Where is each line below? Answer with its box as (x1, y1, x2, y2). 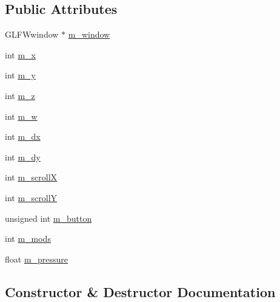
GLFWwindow (5, 28, 59, 41)
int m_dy (5, 150, 41, 163)
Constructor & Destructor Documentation (5, 282, 276, 301)
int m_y (5, 69, 36, 81)
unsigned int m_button (5, 211, 92, 224)
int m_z (5, 89, 35, 101)
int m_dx (5, 130, 41, 143)
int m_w (5, 109, 38, 122)
